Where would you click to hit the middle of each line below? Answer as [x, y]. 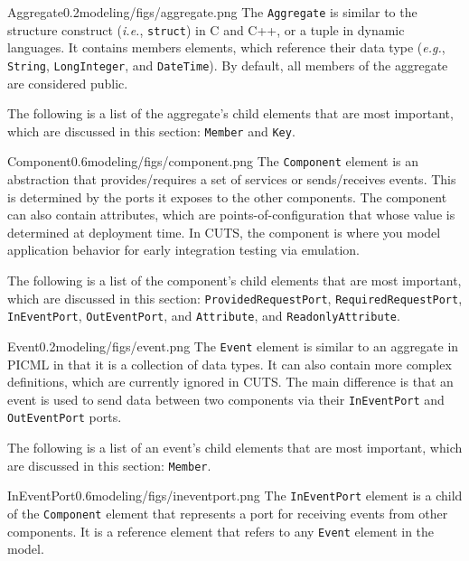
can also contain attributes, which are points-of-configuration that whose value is [231, 215]
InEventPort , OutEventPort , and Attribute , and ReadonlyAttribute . [204, 316]
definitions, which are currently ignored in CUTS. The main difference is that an [230, 382]
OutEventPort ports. [65, 417]
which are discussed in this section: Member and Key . [151, 131]
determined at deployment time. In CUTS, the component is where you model [224, 232]
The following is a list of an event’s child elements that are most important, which [235, 448]
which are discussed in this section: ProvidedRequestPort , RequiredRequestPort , [235, 298]
